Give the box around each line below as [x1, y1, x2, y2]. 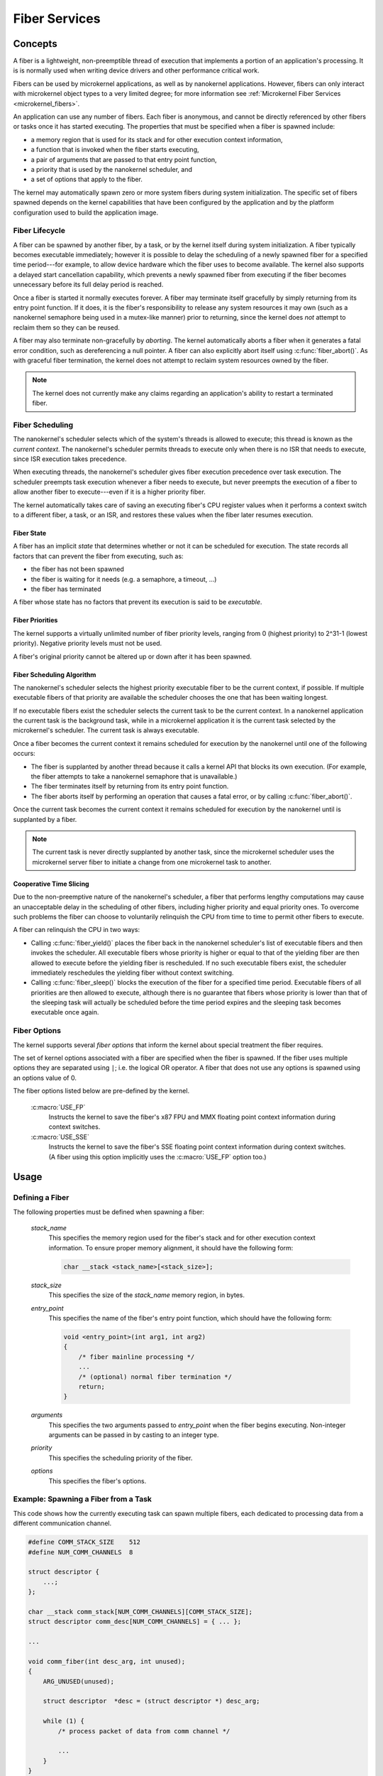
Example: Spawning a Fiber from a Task [13, 1494, 152, 1504]
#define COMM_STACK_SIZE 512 [28, 1538, 141, 1547]
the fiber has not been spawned [30, 565, 124, 573]
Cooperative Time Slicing [13, 879, 89, 888]
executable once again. [30, 1008, 99, 1017]
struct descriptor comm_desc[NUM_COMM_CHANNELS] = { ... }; [28, 1618, 242, 1626]
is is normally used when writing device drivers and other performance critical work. [13, 66, 260, 75]
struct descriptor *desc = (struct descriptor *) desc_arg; [43, 1697, 260, 1705]
